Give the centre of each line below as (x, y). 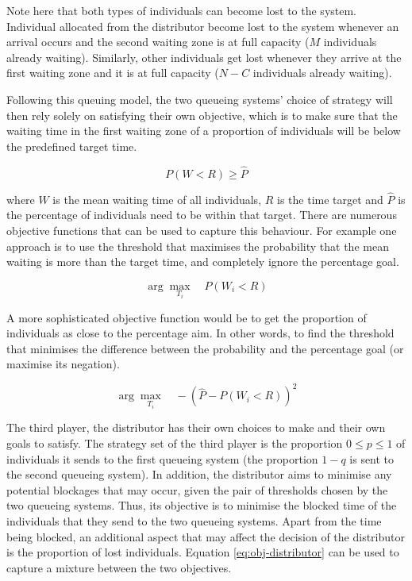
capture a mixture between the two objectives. (119, 567)
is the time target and (330, 199)
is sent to (372, 458)
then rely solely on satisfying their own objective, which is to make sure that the (202, 115)
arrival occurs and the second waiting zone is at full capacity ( (158, 42)
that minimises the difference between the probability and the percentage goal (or (205, 348)
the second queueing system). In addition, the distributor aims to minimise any (199, 474)
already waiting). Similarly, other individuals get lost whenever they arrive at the (204, 57)
